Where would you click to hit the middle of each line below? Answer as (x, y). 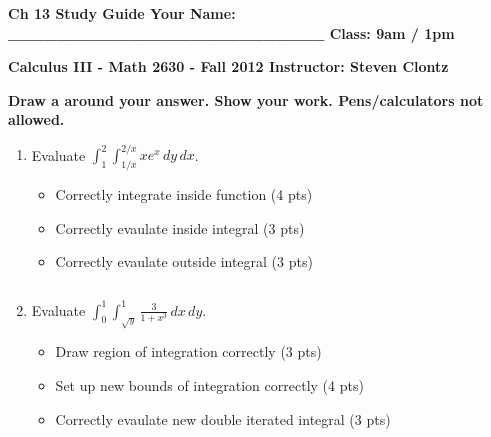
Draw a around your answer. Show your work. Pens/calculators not (246, 99)
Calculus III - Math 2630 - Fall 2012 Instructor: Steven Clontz (228, 66)
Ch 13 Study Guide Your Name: (122, 13)
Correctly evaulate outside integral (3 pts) (184, 261)
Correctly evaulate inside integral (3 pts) (180, 227)
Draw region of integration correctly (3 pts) (188, 351)
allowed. (36, 119)
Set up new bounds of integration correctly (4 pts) (209, 385)
